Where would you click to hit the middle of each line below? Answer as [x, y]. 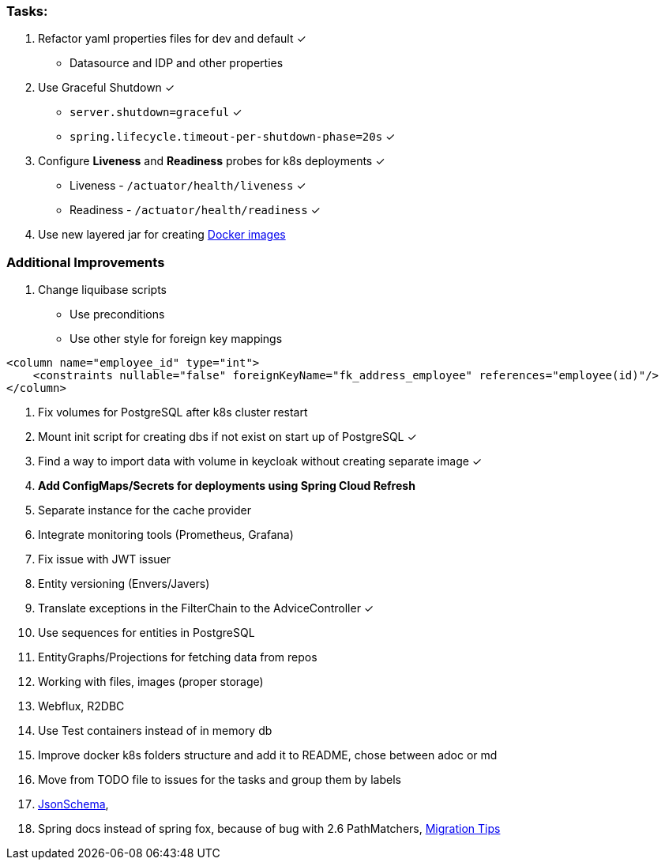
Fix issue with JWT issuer [105, 559]
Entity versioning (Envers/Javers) [124, 584]
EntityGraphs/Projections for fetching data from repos [178, 657]
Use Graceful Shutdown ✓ [107, 88]
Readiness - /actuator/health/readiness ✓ [195, 210]
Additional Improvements [86, 262]
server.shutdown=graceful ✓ [156, 112]
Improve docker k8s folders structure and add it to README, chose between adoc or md [268, 755]
